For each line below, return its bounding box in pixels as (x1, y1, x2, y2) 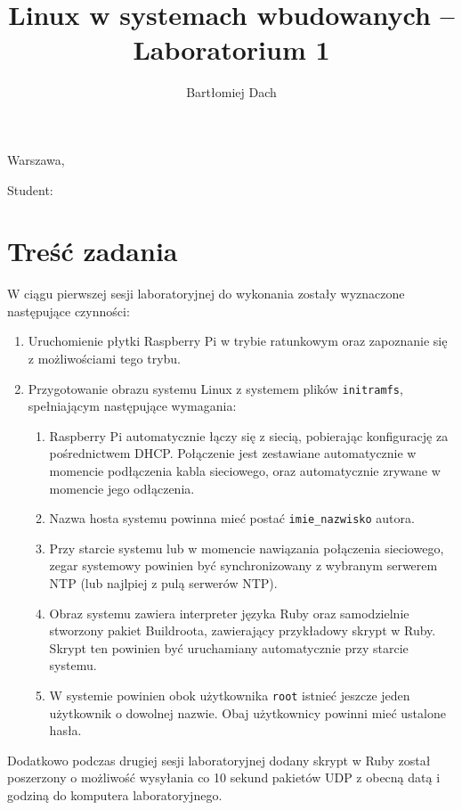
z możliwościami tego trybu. (28, 349, 182, 367)
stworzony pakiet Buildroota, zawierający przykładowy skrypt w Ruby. (49, 621, 436, 640)
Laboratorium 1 (133, 31, 330, 68)
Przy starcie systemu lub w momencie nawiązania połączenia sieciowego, (49, 538, 444, 557)
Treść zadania (7, 233, 178, 269)
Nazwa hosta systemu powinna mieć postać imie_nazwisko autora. (49, 509, 415, 528)
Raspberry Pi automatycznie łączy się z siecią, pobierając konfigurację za (49, 426, 449, 445)
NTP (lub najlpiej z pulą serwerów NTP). (49, 574, 278, 593)
